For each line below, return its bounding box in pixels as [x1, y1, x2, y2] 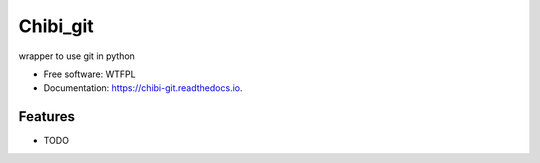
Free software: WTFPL [43, 68, 136, 80]
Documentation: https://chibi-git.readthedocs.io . [43, 82, 243, 94]
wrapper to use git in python [18, 50, 135, 62]
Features [18, 108, 75, 125]
